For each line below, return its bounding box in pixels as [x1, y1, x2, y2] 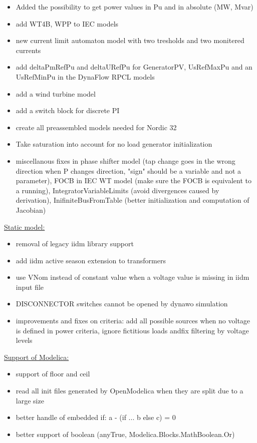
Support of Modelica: [4, 351, 69, 362]
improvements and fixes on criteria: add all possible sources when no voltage [16, 315, 250, 326]
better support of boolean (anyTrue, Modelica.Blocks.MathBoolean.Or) [16, 428, 235, 439]
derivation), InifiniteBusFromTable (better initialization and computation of [16, 195, 249, 205]
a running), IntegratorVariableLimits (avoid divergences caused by [16, 185, 219, 195]
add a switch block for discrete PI [16, 105, 120, 116]
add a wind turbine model [16, 88, 96, 99]
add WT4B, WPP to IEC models [16, 18, 119, 29]
